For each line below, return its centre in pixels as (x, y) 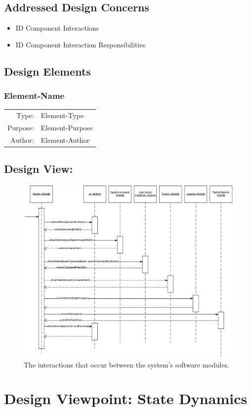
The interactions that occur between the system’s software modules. (126, 364)
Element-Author (65, 140)
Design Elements (47, 71)
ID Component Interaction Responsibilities (81, 44)
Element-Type (62, 115)
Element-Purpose (67, 127)
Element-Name (34, 96)
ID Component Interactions (57, 28)
